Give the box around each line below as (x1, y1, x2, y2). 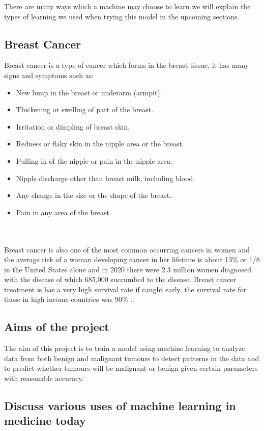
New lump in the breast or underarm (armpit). (16, 87, 162, 97)
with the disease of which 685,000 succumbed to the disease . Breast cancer (4, 274, 237, 285)
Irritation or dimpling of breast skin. (16, 121, 130, 132)
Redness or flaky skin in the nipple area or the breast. (16, 138, 184, 149)
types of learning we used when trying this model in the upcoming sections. (4, 11, 240, 21)
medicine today (4, 413, 86, 428)
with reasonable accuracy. (4, 373, 84, 384)
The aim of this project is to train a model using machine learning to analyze (4, 343, 245, 353)
